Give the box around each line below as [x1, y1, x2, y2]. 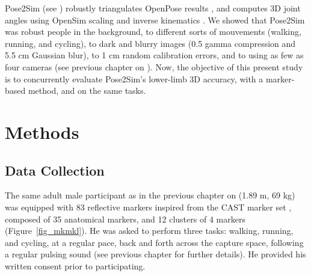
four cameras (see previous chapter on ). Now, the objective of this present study [5, 60, 303, 73]
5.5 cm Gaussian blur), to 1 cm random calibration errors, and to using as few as [5, 49, 304, 61]
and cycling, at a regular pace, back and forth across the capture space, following [5, 236, 304, 248]
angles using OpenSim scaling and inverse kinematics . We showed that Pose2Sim [5, 13, 305, 26]
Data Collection [5, 161, 105, 179]
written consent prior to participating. [5, 259, 146, 272]
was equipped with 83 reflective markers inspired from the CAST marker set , [5, 200, 292, 213]
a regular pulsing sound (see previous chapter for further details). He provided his [5, 248, 306, 260]
